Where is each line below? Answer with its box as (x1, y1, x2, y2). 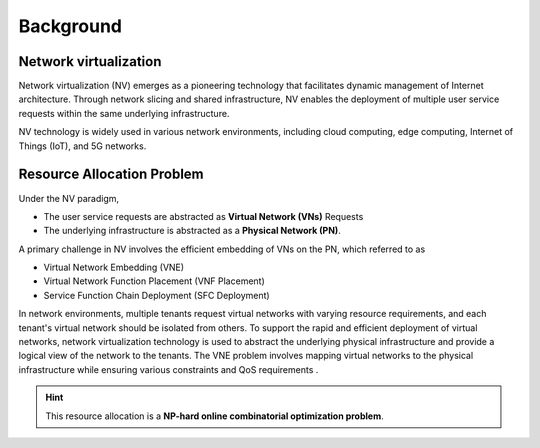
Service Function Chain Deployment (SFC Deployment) (43, 289, 270, 301)
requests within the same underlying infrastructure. (18, 107, 230, 119)
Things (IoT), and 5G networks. (18, 140, 147, 152)
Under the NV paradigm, (18, 192, 120, 204)
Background (18, 15, 122, 37)
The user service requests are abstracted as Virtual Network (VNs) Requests (43, 210, 364, 222)
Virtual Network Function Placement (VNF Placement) (43, 275, 265, 287)
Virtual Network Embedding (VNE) (43, 261, 185, 274)
